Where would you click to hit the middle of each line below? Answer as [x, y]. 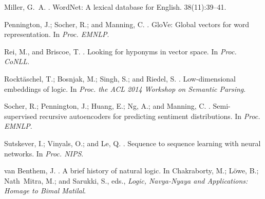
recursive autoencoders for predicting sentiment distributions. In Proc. [150, 116]
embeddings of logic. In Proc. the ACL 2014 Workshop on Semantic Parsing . [125, 88]
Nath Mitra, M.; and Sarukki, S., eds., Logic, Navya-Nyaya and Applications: [126, 180]
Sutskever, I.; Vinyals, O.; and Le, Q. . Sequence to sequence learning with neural [132, 143]
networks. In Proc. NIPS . [44, 153]
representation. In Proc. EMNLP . [57, 34]
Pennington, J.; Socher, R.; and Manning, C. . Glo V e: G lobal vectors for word [127, 24]
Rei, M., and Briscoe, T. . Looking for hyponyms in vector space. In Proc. [120, 51]
